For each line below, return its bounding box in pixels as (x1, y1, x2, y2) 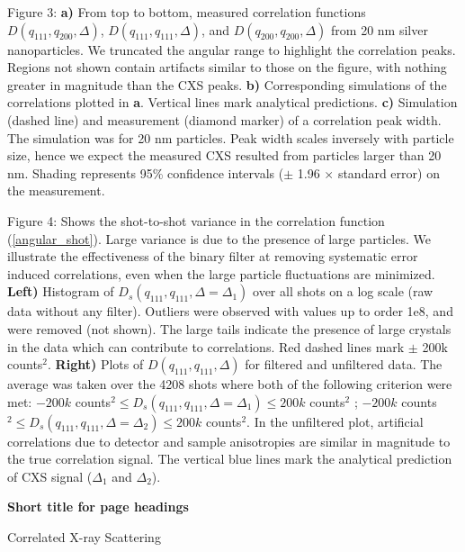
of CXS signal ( (7, 466, 93, 485)
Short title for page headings (7, 497, 189, 516)
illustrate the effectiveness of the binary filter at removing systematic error (7, 247, 418, 266)
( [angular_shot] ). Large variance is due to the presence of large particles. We (7, 229, 431, 248)
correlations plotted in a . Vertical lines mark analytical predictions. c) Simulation (7, 93, 458, 112)
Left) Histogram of (7, 282, 114, 301)
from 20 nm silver (331, 20, 428, 39)
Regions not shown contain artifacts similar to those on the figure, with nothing (7, 58, 447, 77)
